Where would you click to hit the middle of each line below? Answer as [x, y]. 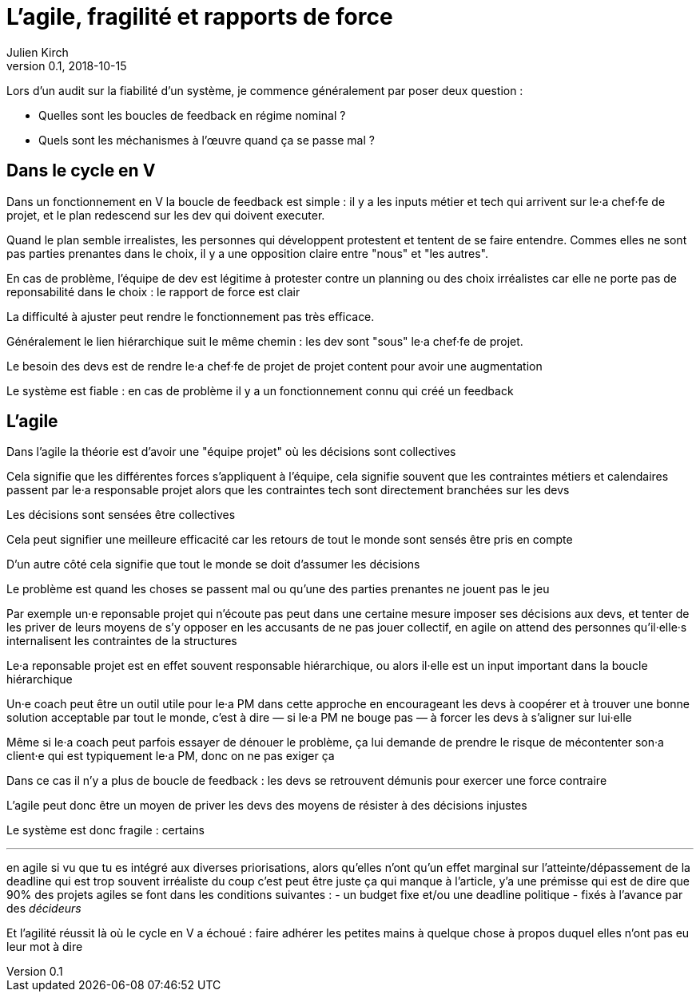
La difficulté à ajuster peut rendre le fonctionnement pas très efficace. [191, 316]
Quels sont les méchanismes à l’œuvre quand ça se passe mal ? [207, 140]
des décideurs [44, 909]
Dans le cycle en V [81, 171]
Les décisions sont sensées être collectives [121, 515]
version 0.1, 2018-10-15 [67, 65]
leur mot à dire [45, 947]
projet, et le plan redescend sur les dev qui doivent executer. [166, 215]
